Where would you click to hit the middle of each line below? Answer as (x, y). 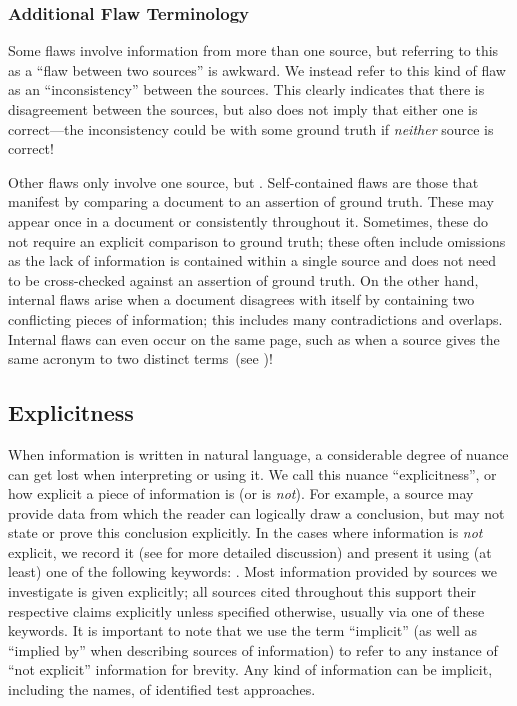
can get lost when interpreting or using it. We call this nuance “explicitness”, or (252, 473)
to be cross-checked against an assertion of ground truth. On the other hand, (243, 279)
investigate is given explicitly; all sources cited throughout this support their (242, 591)
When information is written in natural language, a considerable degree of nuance (258, 453)
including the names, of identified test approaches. (162, 689)
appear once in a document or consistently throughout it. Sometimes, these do (248, 220)
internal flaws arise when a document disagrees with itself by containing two (241, 299)
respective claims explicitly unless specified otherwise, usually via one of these (246, 610)
